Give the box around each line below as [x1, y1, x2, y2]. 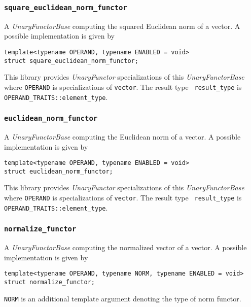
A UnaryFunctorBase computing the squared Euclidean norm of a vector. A [4, 20, 240, 31]
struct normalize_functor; [4, 279, 95, 286]
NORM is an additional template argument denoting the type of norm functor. [4, 293, 241, 303]
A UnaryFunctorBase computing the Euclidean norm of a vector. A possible [4, 131, 241, 142]
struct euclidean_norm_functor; [4, 167, 113, 175]
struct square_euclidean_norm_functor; [4, 57, 138, 64]
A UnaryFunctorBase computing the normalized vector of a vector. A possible [4, 242, 247, 253]
